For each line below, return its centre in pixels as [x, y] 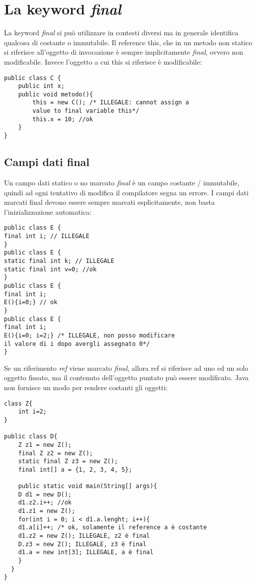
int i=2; [32, 412]
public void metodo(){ [55, 94]
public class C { [33, 78]
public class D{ [31, 437]
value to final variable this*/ [86, 111]
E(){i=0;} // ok [31, 302]
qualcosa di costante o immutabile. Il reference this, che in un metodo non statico [128, 42]
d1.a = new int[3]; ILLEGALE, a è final [86, 552]
